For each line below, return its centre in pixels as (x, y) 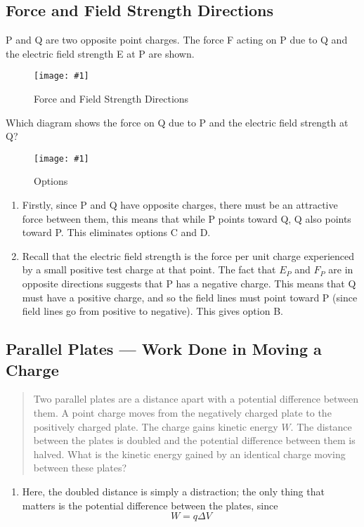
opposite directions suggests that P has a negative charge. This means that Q (189, 284)
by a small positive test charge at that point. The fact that (149, 269)
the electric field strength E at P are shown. (100, 53)
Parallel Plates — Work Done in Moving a (164, 349)
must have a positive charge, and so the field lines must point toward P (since (190, 297)
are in (341, 269)
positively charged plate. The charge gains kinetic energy (156, 426)
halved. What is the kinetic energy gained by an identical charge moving (189, 454)
